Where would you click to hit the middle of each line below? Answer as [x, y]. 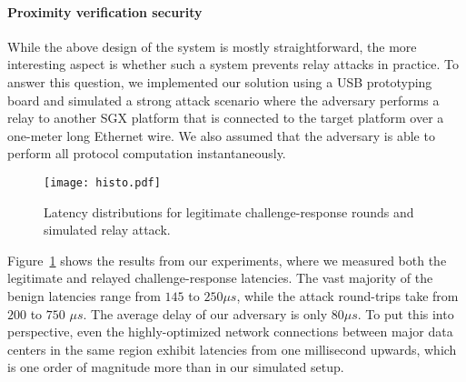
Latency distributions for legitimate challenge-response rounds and [229, 211]
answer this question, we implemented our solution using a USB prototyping [220, 81]
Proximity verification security [105, 11]
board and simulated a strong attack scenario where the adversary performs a [223, 100]
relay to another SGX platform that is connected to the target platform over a [226, 118]
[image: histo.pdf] [102, 182]
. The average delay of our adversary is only [205, 313]
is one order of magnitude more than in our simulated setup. [176, 367]
